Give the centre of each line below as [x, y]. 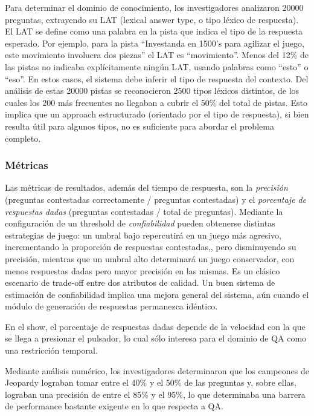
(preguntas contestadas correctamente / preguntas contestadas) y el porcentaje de [155, 199]
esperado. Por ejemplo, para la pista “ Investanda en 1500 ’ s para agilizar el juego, [155, 43]
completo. [23, 138]
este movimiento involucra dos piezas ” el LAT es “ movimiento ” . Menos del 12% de [157, 55]
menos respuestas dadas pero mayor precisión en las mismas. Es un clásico [143, 270]
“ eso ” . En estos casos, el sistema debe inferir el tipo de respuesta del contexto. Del [157, 78]
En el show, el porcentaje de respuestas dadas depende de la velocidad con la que [155, 326]
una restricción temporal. [51, 350]
